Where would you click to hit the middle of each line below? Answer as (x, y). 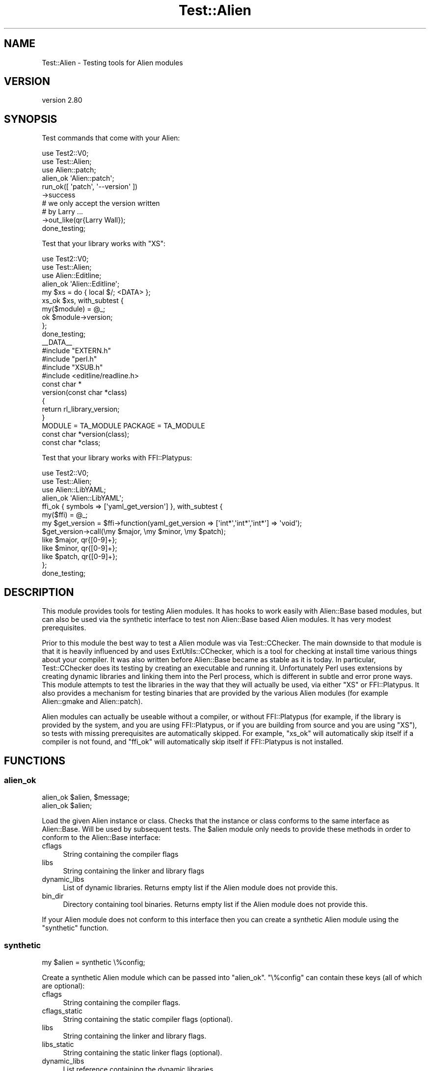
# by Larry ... (62, 212)
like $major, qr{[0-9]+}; (80, 540)
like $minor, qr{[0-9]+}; (80, 548)
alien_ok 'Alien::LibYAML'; (83, 498)
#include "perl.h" (69, 359)
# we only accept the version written (101, 203)
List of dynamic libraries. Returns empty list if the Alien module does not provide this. (200, 888)
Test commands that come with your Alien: (111, 138)
